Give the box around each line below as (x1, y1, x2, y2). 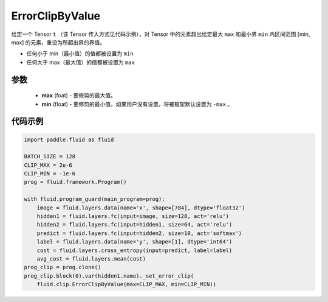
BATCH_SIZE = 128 (24, 153, 76, 160)
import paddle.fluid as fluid (24, 136, 114, 143)
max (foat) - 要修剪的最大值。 (41, 92, 117, 99)
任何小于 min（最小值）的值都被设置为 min (26, 50, 134, 57)
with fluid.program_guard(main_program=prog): (24, 195, 165, 203)
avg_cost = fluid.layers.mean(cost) (36, 255, 146, 262)
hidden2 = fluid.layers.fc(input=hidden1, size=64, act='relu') (36, 221, 233, 228)
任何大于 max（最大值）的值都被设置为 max (26, 58, 135, 66)
